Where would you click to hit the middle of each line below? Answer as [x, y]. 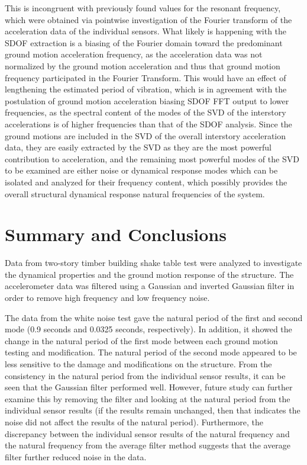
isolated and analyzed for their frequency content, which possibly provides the [146, 182]
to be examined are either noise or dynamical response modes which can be [141, 170]
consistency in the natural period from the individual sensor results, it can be [145, 375]
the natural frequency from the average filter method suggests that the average [148, 445]
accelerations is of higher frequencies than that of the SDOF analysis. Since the [148, 124]
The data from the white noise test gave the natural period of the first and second [154, 317]
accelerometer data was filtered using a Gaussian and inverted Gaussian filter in [150, 286]
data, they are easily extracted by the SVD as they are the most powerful [138, 147]
